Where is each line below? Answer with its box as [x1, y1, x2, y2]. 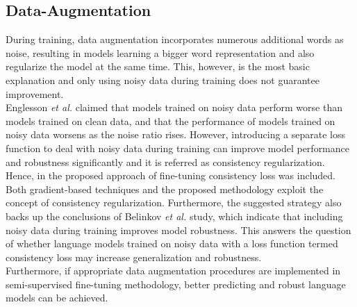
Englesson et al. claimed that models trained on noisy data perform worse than [6, 100, 342, 115]
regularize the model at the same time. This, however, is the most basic [6, 59, 310, 74]
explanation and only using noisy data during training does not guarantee [6, 72, 319, 87]
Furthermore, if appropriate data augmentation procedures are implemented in [6, 263, 341, 278]
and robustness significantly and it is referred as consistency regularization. [6, 154, 325, 169]
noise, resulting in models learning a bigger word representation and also [6, 45, 315, 60]
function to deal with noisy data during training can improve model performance [6, 140, 349, 155]
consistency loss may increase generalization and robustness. [6, 249, 262, 264]
